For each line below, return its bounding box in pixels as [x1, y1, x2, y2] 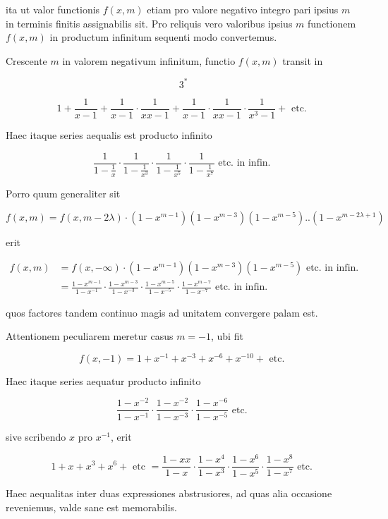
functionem [308, 16, 356, 30]
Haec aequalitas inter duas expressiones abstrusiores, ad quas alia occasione [6, 486, 332, 501]
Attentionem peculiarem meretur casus [6, 329, 174, 343]
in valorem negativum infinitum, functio [62, 53, 236, 68]
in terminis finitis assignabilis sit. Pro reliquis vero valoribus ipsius [6, 16, 293, 30]
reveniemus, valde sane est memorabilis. [6, 499, 178, 514]
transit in [282, 53, 323, 68]
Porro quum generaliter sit [6, 186, 121, 201]
